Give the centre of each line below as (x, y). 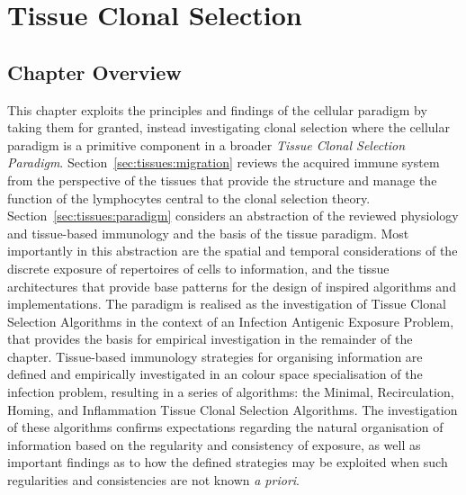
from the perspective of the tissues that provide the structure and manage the (222, 180)
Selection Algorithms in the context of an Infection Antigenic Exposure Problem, (231, 321)
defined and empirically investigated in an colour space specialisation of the (215, 374)
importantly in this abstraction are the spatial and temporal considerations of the (233, 251)
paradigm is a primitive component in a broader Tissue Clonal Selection (206, 144)
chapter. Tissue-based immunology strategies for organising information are (215, 356)
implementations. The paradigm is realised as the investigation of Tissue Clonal (227, 304)
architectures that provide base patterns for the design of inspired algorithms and (232, 286)
